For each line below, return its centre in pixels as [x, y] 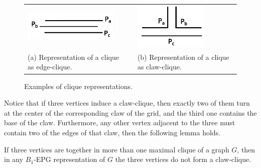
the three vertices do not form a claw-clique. [183, 159]
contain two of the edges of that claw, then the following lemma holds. [112, 132]
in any [14, 159]
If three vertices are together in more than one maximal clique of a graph [117, 149]
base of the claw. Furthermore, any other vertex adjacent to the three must [120, 122]
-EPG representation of [70, 159]
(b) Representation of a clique [183, 57]
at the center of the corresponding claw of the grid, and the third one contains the [130, 112]
